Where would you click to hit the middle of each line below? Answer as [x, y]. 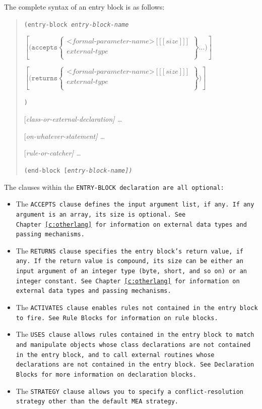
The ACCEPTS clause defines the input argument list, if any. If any [135, 204]
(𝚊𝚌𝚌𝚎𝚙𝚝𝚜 [43, 48]
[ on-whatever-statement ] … [64, 136]
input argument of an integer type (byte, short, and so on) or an [131, 271]
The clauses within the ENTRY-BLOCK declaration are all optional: [114, 187]
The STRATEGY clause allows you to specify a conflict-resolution [129, 391]
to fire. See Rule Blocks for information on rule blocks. [117, 318]
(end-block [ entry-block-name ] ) [78, 170]
